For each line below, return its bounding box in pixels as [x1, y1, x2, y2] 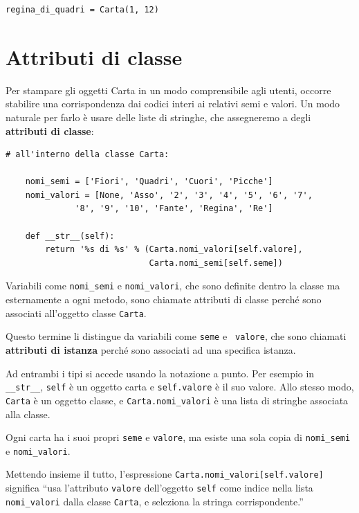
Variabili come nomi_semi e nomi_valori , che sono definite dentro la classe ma [6, 278, 340, 293]
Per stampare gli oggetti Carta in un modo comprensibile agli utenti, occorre [6, 82, 331, 97]
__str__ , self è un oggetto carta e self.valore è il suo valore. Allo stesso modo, [6, 379, 354, 394]
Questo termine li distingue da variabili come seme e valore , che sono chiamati [6, 329, 347, 343]
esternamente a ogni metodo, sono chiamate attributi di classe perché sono [6, 292, 322, 307]
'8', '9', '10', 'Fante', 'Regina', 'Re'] [75, 204, 273, 214]
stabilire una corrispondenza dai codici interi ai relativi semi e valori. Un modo [6, 96, 340, 111]
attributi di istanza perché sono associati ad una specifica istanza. [6, 343, 296, 357]
